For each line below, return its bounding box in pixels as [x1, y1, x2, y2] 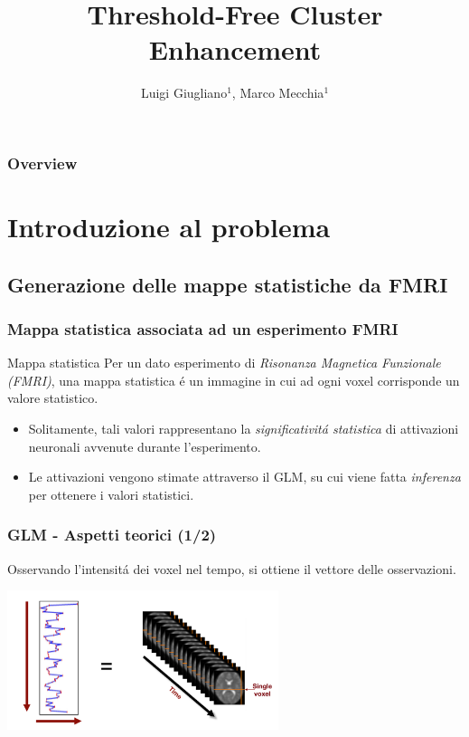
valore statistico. [7, 388, 98, 407]
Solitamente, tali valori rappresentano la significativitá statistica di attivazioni [28, 418, 459, 437]
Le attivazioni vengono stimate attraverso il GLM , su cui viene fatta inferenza [28, 467, 461, 486]
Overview [7, 151, 78, 174]
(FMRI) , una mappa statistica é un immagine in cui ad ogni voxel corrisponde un [7, 370, 460, 389]
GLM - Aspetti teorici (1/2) [7, 523, 217, 546]
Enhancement [148, 31, 322, 68]
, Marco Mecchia [231, 83, 324, 102]
